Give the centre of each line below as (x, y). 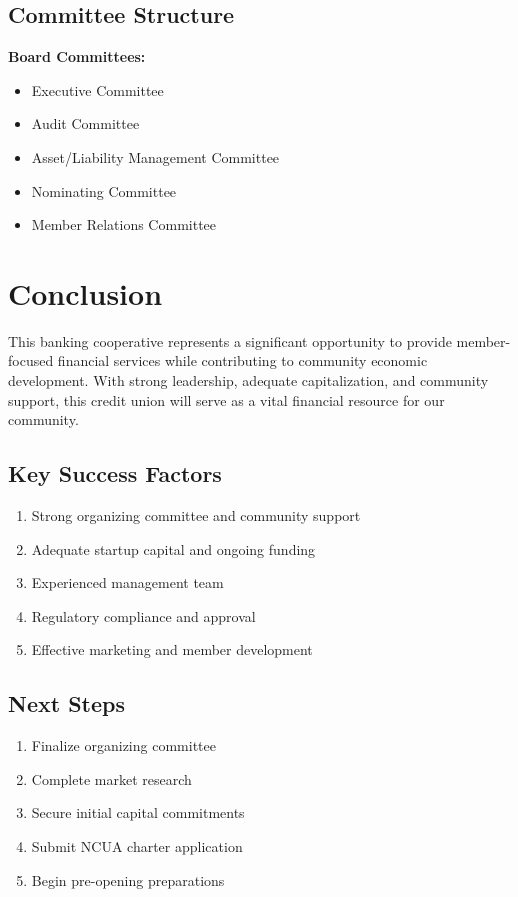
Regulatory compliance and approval (143, 615)
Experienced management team (127, 582)
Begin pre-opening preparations (128, 879)
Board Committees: (77, 56)
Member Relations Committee (124, 224)
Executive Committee (97, 89)
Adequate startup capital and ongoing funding (173, 548)
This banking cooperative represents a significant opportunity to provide (230, 340)
